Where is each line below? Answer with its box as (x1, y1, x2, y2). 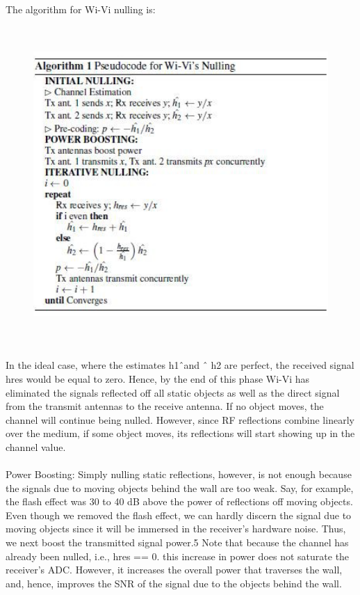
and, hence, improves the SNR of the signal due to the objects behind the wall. (6, 576, 342, 590)
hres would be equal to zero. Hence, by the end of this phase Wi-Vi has (6, 371, 310, 386)
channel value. (6, 439, 66, 454)
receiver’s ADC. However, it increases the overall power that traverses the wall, (6, 562, 343, 577)
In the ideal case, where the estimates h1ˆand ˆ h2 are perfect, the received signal (6, 358, 354, 372)
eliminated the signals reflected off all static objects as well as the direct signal (6, 385, 340, 399)
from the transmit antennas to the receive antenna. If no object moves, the (6, 399, 324, 413)
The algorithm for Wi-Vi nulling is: (6, 2, 156, 16)
